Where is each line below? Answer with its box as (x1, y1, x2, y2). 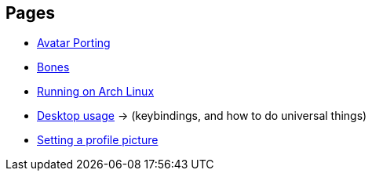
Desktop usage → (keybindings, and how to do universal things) (37, 109, 367, 123)
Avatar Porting (37, 36, 111, 50)
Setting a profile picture (37, 133, 159, 147)
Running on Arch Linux (37, 85, 155, 99)
